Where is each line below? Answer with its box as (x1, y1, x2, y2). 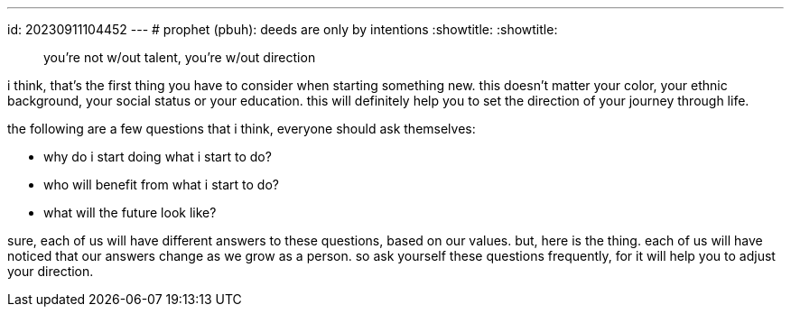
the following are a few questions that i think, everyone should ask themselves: (7, 121, 476, 136)
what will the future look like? (43, 205, 217, 220)
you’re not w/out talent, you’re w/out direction (43, 50, 316, 65)
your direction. (7, 263, 94, 279)
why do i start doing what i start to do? (43, 149, 272, 164)
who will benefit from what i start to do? (43, 177, 279, 192)
